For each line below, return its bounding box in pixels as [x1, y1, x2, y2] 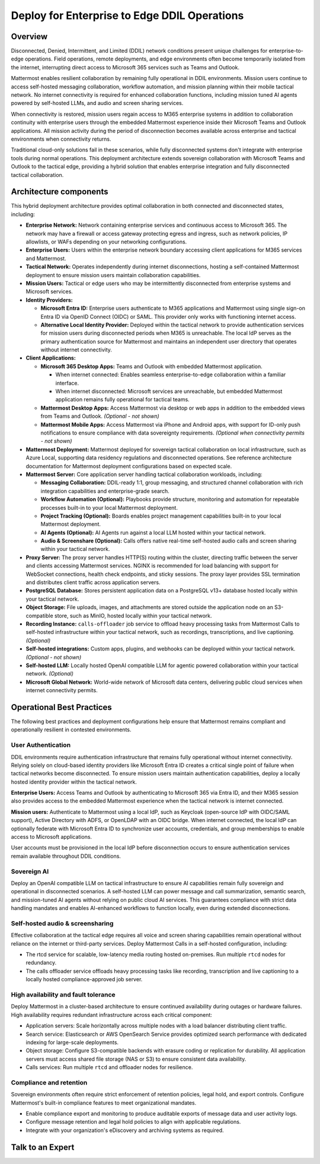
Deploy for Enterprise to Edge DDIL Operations [11, 9, 244, 22]
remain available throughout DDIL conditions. [11, 852, 121, 859]
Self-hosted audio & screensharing [11, 919, 114, 927]
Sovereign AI [11, 867, 49, 876]
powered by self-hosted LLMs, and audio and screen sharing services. [11, 100, 184, 107]
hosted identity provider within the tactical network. [11, 778, 137, 785]
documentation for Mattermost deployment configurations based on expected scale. [25, 462, 232, 470]
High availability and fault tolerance [11, 991, 116, 998]
